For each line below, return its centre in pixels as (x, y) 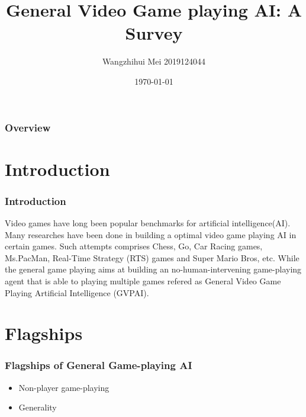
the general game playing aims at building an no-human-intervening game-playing (153, 269)
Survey (154, 33)
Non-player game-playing (64, 387)
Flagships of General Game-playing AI (99, 365)
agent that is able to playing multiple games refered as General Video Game (143, 280)
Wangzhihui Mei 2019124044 (154, 61)
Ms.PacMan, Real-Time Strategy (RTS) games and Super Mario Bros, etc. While (152, 257)
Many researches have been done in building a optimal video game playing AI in (151, 234)
